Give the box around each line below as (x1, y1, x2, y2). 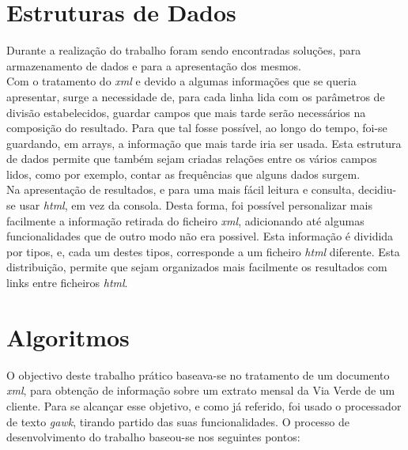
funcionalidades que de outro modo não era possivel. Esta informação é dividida (6, 228, 394, 244)
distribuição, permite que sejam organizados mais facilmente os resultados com (6, 259, 387, 275)
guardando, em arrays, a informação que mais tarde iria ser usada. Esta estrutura (6, 134, 402, 151)
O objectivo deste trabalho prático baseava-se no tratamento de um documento (6, 366, 390, 383)
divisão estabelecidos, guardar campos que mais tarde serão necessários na (6, 104, 366, 120)
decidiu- (358, 181, 397, 198)
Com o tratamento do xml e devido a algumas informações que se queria (6, 73, 357, 89)
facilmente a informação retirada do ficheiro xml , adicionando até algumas (6, 212, 365, 229)
